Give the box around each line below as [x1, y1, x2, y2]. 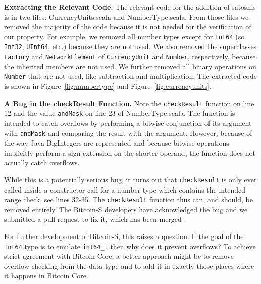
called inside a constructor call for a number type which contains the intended [4, 184, 245, 195]
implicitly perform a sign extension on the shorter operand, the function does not [4, 147, 255, 158]
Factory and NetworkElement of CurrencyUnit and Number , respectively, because [4, 51, 256, 62]
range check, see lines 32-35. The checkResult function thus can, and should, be [4, 194, 253, 205]
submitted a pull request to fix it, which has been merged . [4, 214, 186, 224]
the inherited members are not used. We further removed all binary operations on [4, 61, 256, 71]
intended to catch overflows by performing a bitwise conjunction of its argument [4, 117, 252, 128]
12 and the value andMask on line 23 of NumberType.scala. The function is [4, 108, 235, 118]
